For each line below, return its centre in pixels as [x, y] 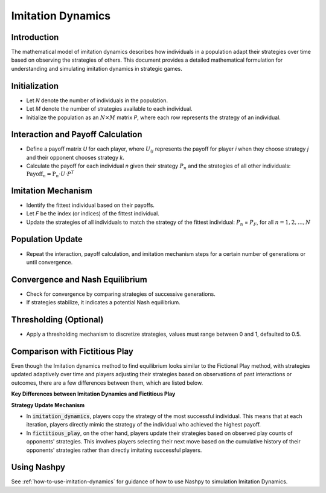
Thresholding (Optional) [57, 320]
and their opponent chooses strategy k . [75, 157]
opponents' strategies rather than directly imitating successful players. [114, 450]
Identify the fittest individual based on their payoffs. [91, 205]
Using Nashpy [38, 467]
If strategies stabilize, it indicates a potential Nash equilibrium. [103, 302]
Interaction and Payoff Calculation [77, 135]
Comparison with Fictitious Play [72, 351]
